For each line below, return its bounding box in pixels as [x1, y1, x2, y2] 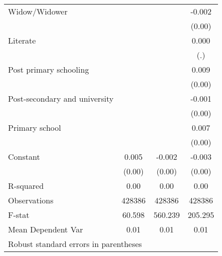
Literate [8, 35, 36, 46]
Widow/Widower [8, 6, 68, 17]
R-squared [8, 180, 44, 191]
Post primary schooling [8, 64, 89, 75]
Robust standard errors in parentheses [8, 238, 142, 249]
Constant [8, 151, 40, 162]
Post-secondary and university [8, 93, 114, 104]
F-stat [8, 209, 30, 220]
